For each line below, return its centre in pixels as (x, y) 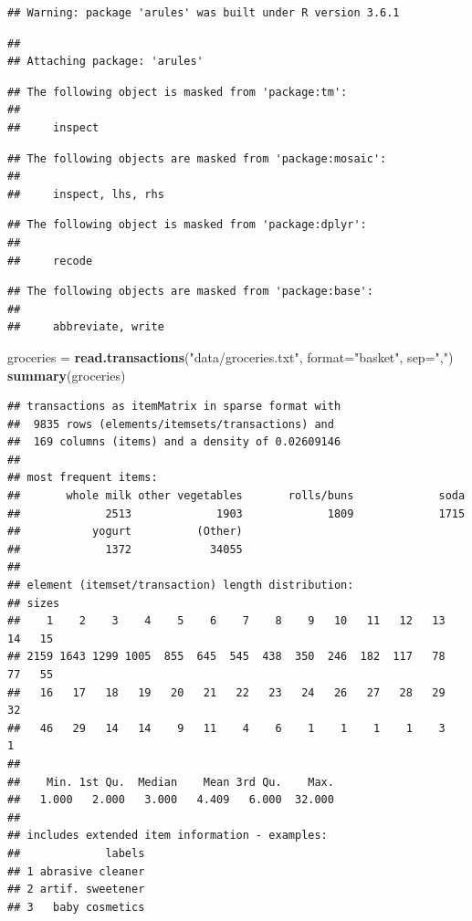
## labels (76, 853)
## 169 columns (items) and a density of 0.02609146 (174, 442)
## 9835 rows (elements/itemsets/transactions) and (171, 424)
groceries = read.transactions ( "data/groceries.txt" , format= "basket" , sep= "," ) (231, 356)
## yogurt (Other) (125, 532)
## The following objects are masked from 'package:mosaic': (197, 158)
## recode (50, 261)
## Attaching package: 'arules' (105, 62)
